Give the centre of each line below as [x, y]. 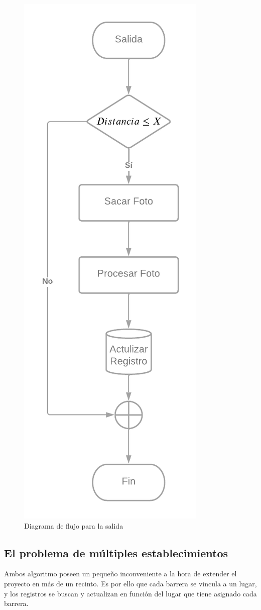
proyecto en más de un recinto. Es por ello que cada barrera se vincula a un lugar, [130, 583]
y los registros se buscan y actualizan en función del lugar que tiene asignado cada [130, 593]
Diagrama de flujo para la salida [74, 525]
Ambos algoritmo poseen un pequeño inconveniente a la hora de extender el [120, 574]
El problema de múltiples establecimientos [116, 552]
